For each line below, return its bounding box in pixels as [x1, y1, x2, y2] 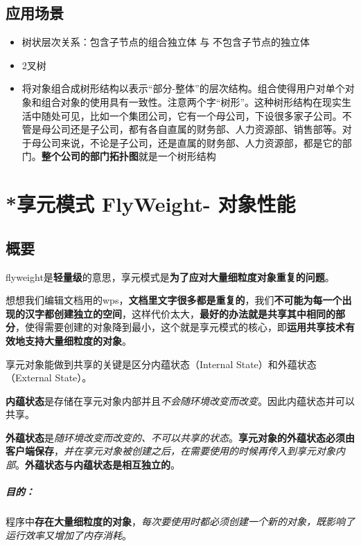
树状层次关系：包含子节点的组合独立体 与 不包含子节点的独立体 [21, 35, 310, 49]
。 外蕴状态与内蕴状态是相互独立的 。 [15, 457, 180, 472]
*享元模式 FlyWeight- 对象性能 [6, 190, 296, 218]
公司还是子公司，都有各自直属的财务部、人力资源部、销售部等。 [51, 122, 342, 136]
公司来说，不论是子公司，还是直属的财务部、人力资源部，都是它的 [41, 135, 342, 149]
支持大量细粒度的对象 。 [24, 333, 132, 347]
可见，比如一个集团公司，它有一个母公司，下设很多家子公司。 [60, 108, 342, 122]
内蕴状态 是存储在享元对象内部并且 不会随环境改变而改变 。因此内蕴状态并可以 [6, 393, 355, 408]
